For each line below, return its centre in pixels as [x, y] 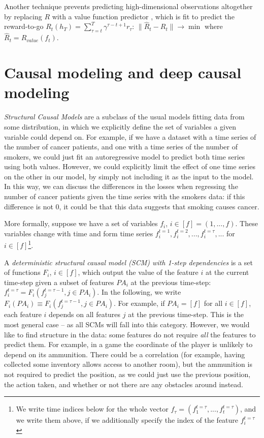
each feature [23, 314]
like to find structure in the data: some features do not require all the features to [130, 334]
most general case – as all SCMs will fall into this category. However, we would [127, 324]
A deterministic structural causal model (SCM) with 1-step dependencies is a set [128, 262]
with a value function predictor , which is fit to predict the [143, 16]
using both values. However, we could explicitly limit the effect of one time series [130, 166]
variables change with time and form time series [79, 233]
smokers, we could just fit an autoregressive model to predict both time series [125, 156]
